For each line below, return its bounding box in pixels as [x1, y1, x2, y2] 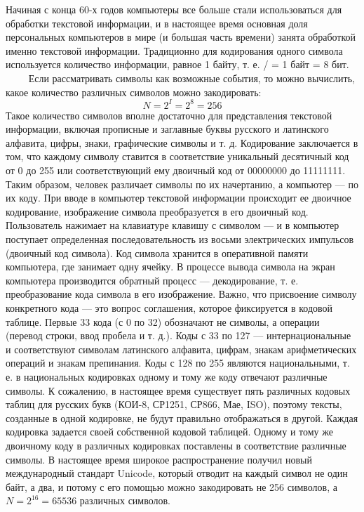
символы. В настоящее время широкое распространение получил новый [6, 452, 312, 466]
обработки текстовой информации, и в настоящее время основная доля [6, 15, 308, 30]
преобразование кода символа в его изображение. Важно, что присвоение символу [6, 287, 357, 301]
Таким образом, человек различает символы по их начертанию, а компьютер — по [6, 176, 358, 191]
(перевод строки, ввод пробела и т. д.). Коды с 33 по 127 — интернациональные [6, 328, 351, 343]
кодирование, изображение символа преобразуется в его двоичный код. [6, 204, 309, 218]
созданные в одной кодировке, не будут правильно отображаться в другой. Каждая [6, 410, 358, 425]
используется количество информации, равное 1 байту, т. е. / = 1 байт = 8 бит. [6, 57, 349, 72]
